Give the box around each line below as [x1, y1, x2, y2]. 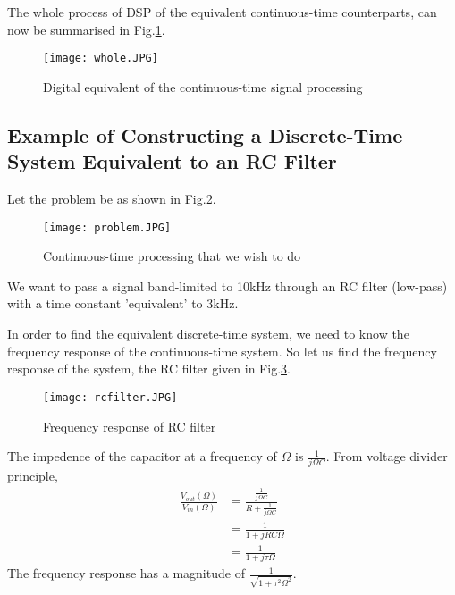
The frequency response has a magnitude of [7, 564, 245, 582]
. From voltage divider [325, 447, 448, 465]
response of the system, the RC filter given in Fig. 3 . [7, 359, 291, 378]
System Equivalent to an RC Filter [7, 147, 337, 175]
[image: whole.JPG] [43, 52, 158, 65]
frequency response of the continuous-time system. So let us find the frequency [7, 341, 437, 360]
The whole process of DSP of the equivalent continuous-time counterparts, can [7, 3, 437, 21]
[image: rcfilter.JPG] [43, 390, 178, 404]
